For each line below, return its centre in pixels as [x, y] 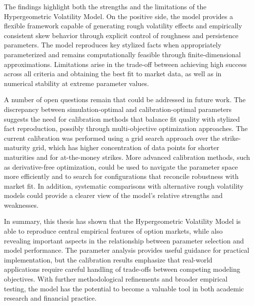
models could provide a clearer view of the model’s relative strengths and [113, 195]
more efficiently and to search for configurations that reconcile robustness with [121, 176]
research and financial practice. [50, 298]
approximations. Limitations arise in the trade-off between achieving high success [125, 64]
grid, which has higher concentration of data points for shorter [126, 147]
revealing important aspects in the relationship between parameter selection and [124, 240]
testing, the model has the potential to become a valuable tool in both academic [124, 288]
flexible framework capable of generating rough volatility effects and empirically [123, 26]
